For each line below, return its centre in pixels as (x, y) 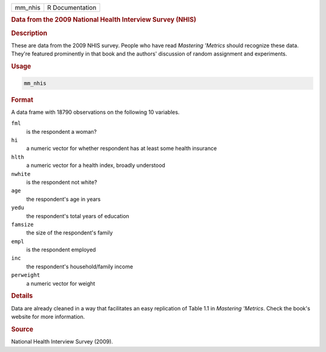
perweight (26, 275)
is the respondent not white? (62, 182)
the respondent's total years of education (78, 216)
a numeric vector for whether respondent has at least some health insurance (122, 148)
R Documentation (72, 8)
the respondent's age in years (63, 199)
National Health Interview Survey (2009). (62, 342)
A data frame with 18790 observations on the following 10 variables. (95, 112)
